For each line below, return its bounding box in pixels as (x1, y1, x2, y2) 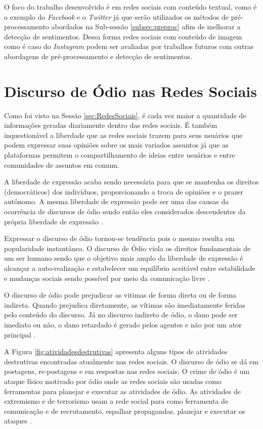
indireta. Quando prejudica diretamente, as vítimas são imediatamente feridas (4, 299, 245, 310)
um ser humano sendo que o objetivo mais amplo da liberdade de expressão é (4, 253, 243, 263)
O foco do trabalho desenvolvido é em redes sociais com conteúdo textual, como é (4, 2, 257, 12)
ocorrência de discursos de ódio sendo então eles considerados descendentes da (4, 206, 246, 217)
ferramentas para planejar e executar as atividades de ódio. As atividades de (4, 386, 241, 396)
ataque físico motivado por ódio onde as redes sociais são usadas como (4, 375, 222, 386)
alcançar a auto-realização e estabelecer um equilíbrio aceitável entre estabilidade (4, 263, 255, 273)
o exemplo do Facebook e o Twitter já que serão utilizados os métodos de (4, 11, 229, 22)
